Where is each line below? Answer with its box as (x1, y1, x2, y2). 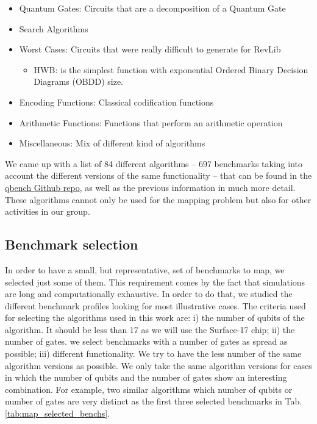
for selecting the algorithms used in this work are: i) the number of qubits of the (5, 311, 305, 324)
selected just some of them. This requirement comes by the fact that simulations (5, 275, 305, 288)
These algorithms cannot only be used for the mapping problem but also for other (5, 193, 312, 206)
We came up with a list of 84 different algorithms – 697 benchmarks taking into (5, 157, 302, 170)
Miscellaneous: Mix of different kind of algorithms (19, 137, 205, 149)
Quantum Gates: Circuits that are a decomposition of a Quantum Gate (19, 2, 286, 14)
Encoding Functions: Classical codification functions (19, 95, 214, 108)
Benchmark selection (5, 235, 138, 254)
